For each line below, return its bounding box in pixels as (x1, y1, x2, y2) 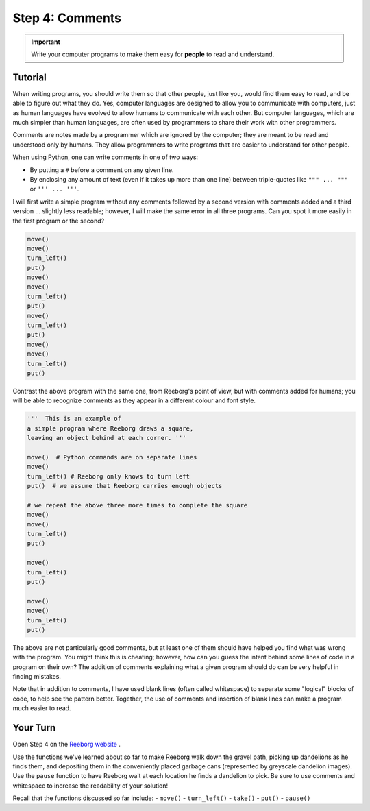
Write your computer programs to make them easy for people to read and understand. (31, 50, 275, 58)
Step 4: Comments (12, 10, 122, 25)
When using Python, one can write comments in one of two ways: (12, 153, 199, 161)
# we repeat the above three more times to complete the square (27, 501, 248, 509)
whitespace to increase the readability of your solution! (12, 782, 169, 790)
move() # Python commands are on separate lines (27, 453, 197, 461)
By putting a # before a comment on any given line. (29, 165, 174, 174)
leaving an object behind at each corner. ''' (27, 434, 186, 442)
